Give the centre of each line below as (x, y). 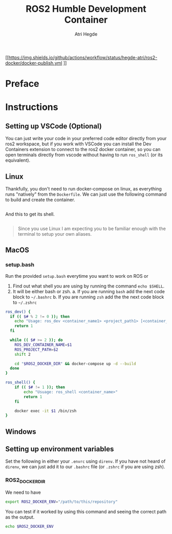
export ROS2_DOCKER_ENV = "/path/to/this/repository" (61, 502)
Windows (21, 432)
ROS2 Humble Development (86, 9)
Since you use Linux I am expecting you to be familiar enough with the (92, 228)
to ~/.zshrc (25, 302)
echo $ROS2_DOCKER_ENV (29, 526)
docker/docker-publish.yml (34, 63)
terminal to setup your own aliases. (55, 234)
